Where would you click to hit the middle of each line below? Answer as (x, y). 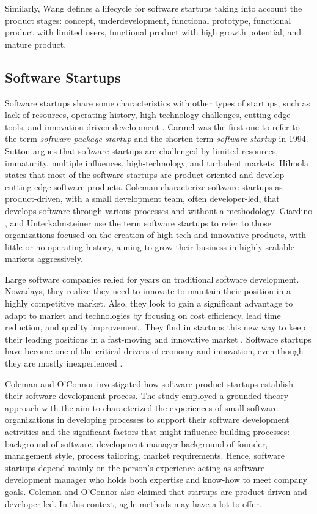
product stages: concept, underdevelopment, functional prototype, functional (148, 20)
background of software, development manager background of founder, (137, 443)
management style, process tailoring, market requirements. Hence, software (145, 456)
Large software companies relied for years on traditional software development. (152, 279)
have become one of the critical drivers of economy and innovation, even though (154, 351)
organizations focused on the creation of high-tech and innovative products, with (156, 235)
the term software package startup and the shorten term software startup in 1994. (157, 139)
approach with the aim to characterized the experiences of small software (141, 407)
